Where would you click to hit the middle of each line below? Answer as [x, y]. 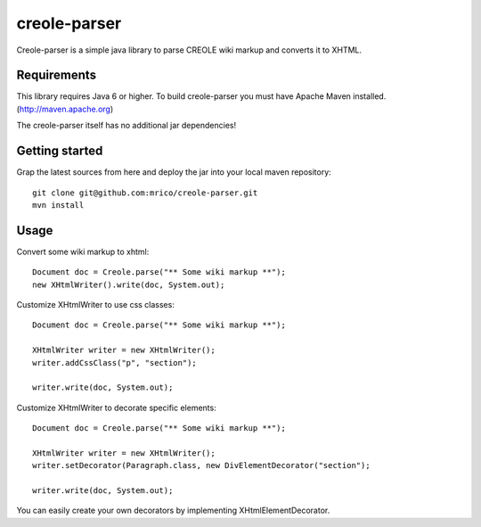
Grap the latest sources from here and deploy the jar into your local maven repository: [174, 172]
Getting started [60, 151]
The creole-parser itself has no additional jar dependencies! [126, 126]
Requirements [57, 75]
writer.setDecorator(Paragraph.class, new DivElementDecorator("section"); [201, 465]
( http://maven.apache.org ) [65, 109]
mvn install [58, 205]
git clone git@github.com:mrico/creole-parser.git [145, 193]
